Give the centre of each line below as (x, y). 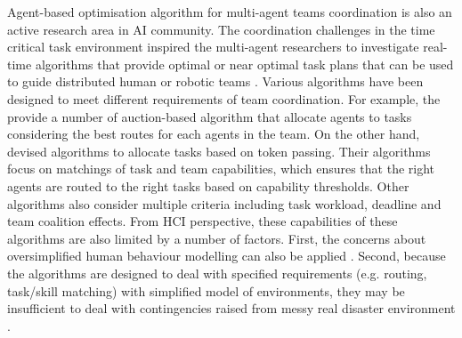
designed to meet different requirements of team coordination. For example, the (224, 98)
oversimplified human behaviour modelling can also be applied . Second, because (227, 256)
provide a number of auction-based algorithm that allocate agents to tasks (210, 116)
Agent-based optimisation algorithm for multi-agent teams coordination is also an (230, 12)
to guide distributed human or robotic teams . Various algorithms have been (215, 81)
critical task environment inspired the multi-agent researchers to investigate (213, 47)
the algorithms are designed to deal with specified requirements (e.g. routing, (217, 273)
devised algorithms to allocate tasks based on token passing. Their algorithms (219, 151)
